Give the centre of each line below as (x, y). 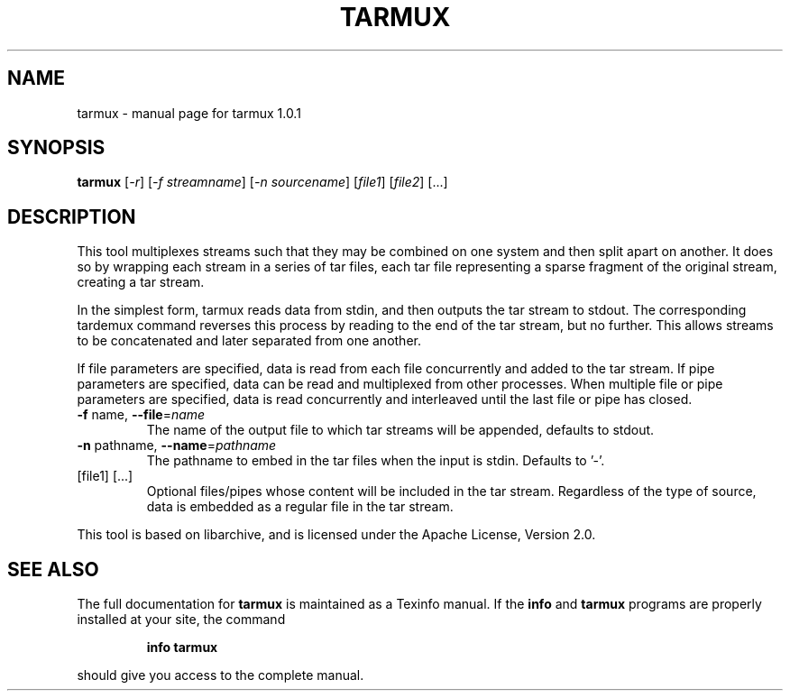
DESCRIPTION (72, 216)
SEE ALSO (53, 569)
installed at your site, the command (181, 620)
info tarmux (182, 647)
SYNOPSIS (56, 148)
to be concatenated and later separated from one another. (249, 341)
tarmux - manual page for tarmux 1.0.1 (189, 113)
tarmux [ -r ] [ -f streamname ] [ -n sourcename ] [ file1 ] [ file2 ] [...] (262, 182)
